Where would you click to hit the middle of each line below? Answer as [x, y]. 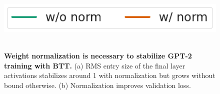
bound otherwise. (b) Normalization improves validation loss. [97, 85]
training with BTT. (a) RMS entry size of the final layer [95, 65]
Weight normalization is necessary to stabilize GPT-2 [98, 55]
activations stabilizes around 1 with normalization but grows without [110, 75]
